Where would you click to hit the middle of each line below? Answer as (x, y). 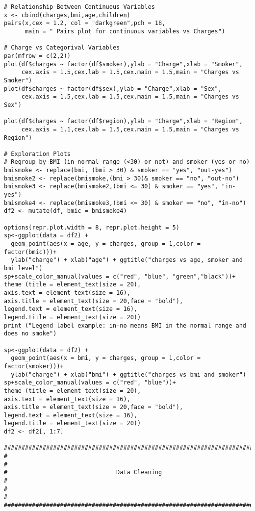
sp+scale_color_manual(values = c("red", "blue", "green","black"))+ (120, 276)
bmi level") (23, 268)
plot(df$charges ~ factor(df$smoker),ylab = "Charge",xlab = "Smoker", (123, 64)
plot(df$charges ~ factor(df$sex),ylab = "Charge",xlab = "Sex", (113, 89)
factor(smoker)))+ (34, 366)
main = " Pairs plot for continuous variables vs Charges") (125, 31)
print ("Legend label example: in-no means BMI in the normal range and (125, 325)
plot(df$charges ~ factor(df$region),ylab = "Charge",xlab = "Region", (123, 121)
